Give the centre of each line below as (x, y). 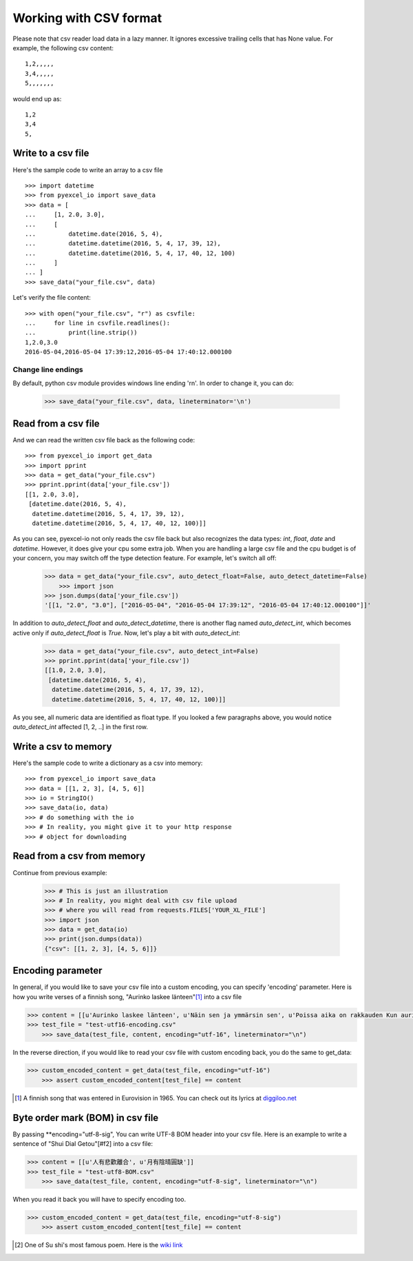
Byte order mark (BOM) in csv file (86, 1117)
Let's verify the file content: (52, 298)
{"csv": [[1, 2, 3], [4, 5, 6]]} (101, 949)
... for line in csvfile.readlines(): (98, 323)
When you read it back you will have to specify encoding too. (99, 1199)
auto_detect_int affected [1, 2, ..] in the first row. (80, 726)
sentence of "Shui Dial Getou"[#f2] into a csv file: (83, 1144)
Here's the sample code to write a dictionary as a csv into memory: (108, 763)
